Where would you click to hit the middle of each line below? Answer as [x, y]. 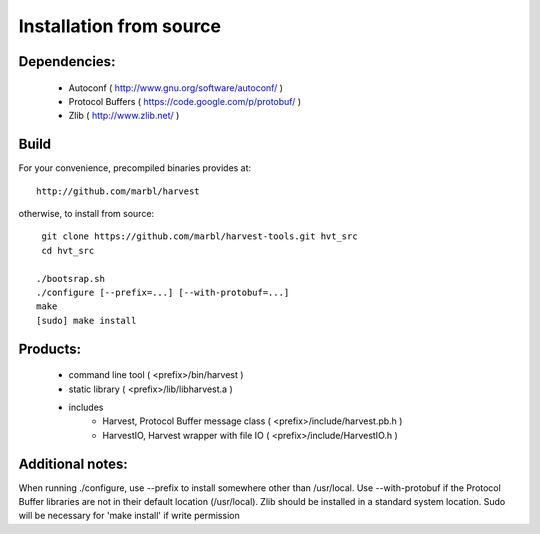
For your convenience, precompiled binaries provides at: [135, 168]
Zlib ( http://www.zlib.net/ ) [124, 116]
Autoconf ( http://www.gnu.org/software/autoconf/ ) [176, 87]
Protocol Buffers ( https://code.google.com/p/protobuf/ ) [185, 101]
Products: [50, 348]
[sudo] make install [86, 320]
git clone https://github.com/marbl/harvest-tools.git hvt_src [200, 236]
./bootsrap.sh [70, 278]
